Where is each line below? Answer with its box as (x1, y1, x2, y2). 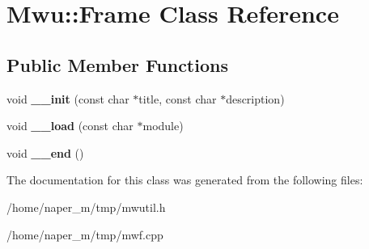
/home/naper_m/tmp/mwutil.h (6, 198, 166, 215)
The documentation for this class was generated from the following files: (6, 171, 363, 188)
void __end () (6, 144, 84, 161)
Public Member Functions (6, 52, 228, 77)
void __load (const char (6, 117, 134, 134)
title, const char (138, 90, 217, 107)
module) (142, 117, 184, 134)
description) (226, 90, 285, 107)
